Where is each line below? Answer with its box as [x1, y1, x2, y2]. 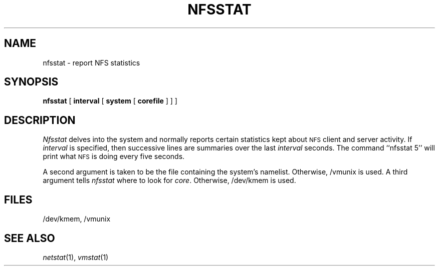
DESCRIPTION [4, 113, 76, 126]
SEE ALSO [4, 231, 55, 244]
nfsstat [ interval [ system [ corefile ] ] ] [43, 96, 177, 105]
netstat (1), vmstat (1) [43, 252, 109, 261]
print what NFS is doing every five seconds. [43, 152, 185, 161]
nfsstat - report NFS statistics [43, 58, 140, 67]
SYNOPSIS [4, 75, 59, 88]
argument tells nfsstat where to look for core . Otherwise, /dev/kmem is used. [43, 176, 296, 185]
